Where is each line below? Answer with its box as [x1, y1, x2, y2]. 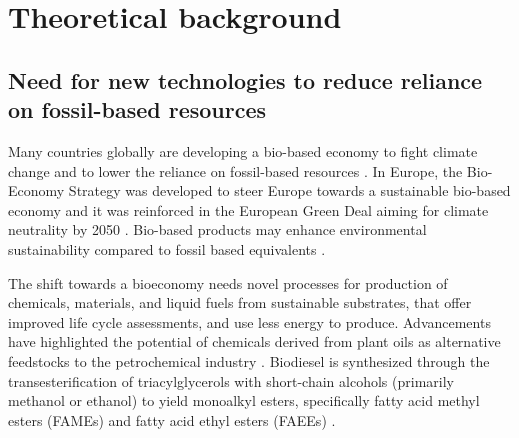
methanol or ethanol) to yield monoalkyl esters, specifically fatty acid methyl [8, 390, 480, 411]
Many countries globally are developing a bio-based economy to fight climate [8, 140, 478, 161]
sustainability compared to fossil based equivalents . [8, 238, 326, 259]
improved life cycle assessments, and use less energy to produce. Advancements [8, 311, 491, 332]
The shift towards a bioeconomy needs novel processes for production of [8, 272, 448, 293]
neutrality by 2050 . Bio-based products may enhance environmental [8, 219, 427, 240]
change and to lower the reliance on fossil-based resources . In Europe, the [8, 160, 463, 181]
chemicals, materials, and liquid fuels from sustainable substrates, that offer [8, 292, 472, 313]
